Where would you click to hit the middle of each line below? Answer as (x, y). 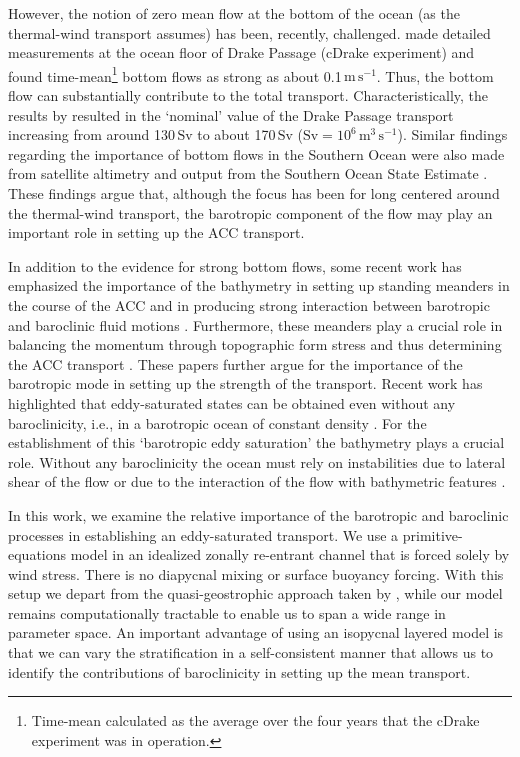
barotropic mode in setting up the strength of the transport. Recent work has (245, 383)
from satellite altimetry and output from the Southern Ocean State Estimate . (248, 173)
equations (37, 554)
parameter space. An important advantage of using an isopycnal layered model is (256, 632)
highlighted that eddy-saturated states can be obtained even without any (232, 402)
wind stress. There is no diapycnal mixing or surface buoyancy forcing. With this (256, 573)
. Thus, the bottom (435, 75)
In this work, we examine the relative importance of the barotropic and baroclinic (258, 514)
